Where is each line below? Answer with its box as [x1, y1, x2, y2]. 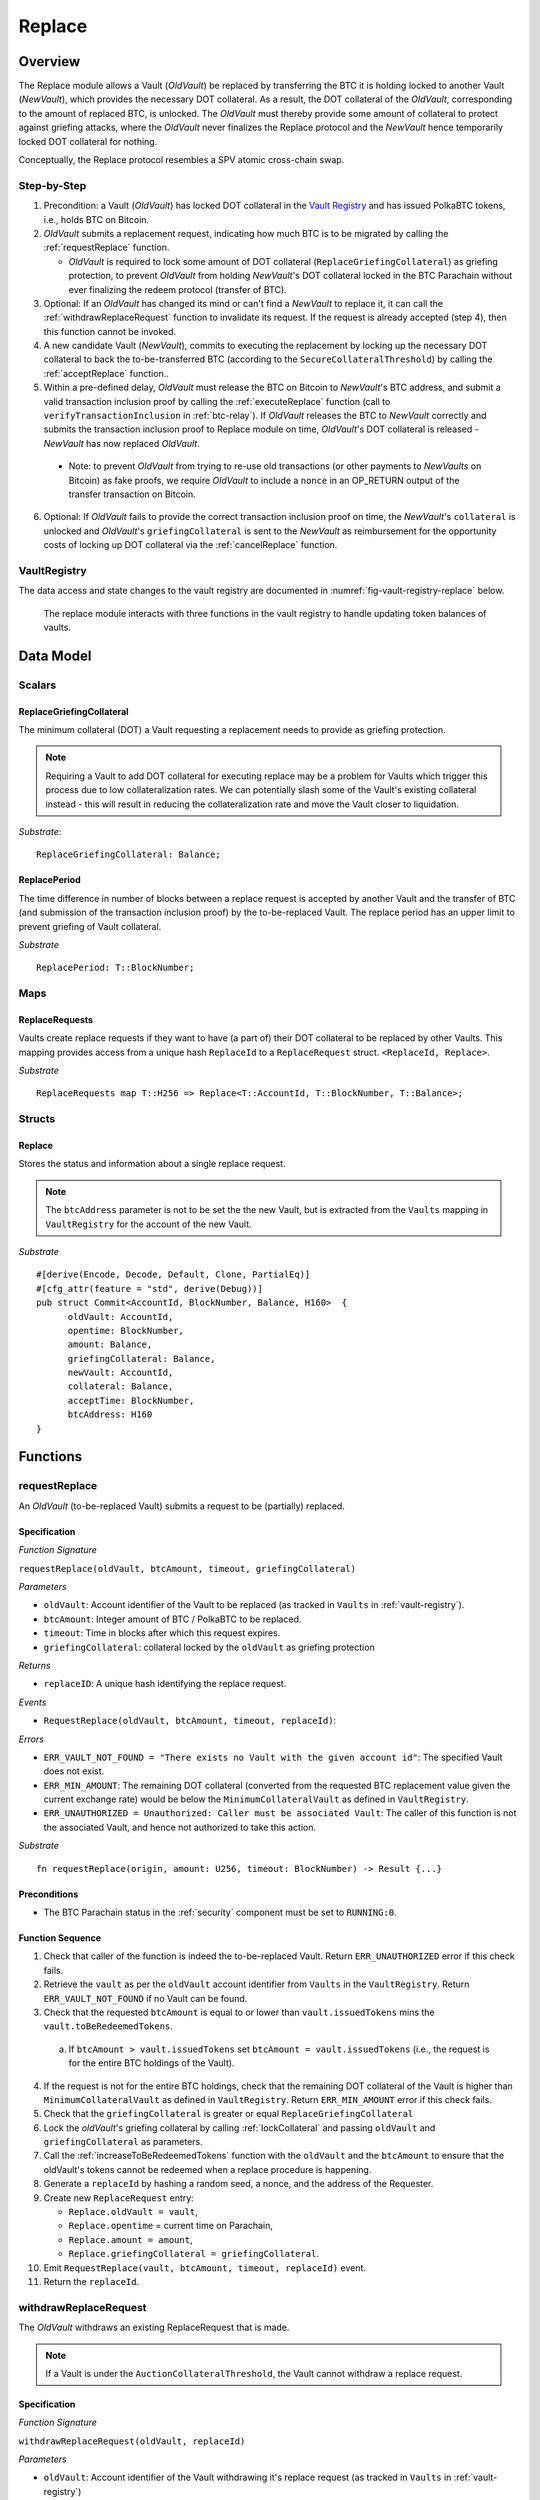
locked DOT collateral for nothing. [18, 135, 158, 147]
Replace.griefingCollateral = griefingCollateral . [68, 2248, 320, 2260]
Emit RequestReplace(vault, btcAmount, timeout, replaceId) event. [43, 2261, 367, 2274]
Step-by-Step [18, 178, 87, 192]
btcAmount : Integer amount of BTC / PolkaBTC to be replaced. [43, 1613, 302, 1625]
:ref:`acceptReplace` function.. [43, 367, 169, 379]
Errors [18, 1733, 45, 1745]
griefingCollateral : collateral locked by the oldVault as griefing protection [43, 1641, 375, 1653]
